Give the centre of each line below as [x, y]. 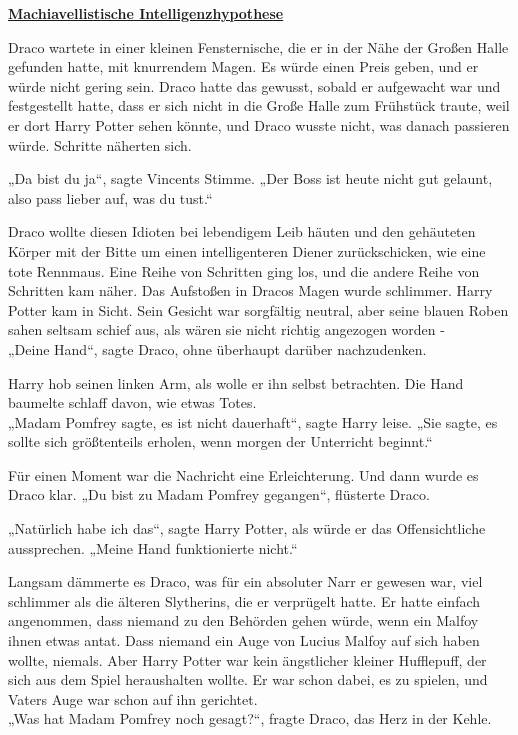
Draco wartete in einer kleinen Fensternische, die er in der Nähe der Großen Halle [258, 46]
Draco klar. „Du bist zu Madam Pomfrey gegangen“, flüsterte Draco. [219, 494]
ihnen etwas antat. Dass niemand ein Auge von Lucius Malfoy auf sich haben [244, 640]
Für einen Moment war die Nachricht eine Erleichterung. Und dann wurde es [243, 474]
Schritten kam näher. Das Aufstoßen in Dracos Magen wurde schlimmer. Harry [250, 290]
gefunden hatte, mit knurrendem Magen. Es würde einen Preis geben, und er [243, 66]
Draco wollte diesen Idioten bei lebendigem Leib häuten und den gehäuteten [242, 231]
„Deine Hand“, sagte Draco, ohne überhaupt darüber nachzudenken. [217, 348]
